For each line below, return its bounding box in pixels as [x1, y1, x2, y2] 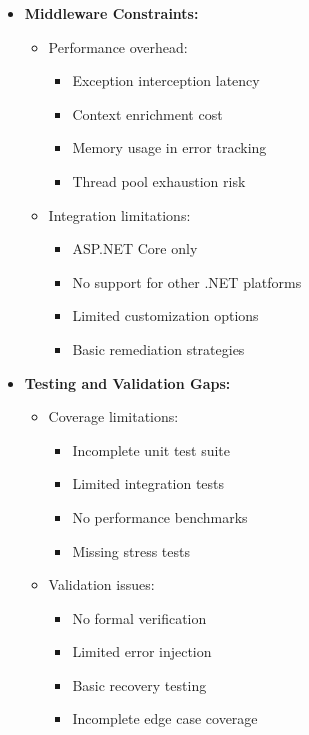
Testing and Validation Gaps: [24, 372, 231, 393]
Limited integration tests [72, 473, 225, 494]
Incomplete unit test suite [72, 439, 231, 460]
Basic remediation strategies [72, 338, 245, 359]
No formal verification [72, 607, 207, 628]
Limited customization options [72, 305, 259, 326]
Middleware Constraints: [24, 3, 199, 23]
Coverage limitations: [48, 406, 179, 427]
